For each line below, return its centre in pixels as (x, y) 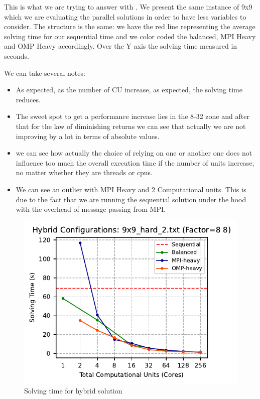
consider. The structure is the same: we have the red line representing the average (130, 26)
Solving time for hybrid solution (73, 391)
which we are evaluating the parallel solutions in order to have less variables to (125, 16)
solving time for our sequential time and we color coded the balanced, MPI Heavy (130, 36)
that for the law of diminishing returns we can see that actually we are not (131, 126)
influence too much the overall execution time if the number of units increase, (135, 162)
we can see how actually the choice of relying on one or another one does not (134, 153)
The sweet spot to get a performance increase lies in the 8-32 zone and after (133, 116)
